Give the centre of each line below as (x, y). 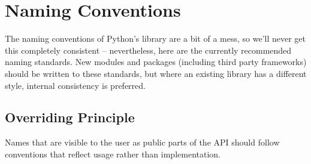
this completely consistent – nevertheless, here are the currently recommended (148, 50)
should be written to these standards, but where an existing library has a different (156, 73)
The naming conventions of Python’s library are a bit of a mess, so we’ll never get (155, 38)
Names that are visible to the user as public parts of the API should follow (142, 142)
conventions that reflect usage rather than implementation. (113, 154)
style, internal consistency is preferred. (75, 85)
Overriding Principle (70, 117)
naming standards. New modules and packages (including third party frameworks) (156, 62)
